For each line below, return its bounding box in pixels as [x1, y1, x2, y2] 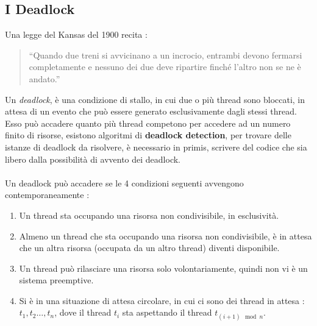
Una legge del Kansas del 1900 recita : [5, 28, 148, 41]
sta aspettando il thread [122, 306, 212, 319]
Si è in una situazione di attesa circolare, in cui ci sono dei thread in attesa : [19, 294, 305, 307]
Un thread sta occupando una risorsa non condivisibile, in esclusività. [19, 208, 279, 221]
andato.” [29, 72, 60, 85]
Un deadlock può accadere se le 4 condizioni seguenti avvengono [5, 176, 244, 189]
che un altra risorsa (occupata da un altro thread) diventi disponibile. [19, 241, 280, 254]
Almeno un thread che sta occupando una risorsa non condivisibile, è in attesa [19, 229, 312, 242]
